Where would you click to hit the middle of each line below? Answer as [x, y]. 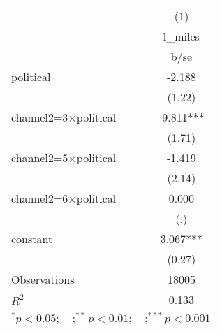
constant [32, 239]
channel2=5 [40, 158]
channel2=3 [40, 117]
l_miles [181, 36]
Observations [43, 279]
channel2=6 [40, 198]
